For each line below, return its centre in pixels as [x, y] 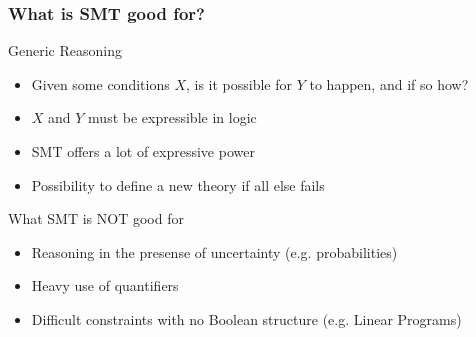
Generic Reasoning [65, 50]
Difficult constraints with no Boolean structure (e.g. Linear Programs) [246, 318]
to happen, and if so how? [389, 83]
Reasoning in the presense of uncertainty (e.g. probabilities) [214, 251]
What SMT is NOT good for [96, 218]
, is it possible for [239, 83]
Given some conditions [100, 83]
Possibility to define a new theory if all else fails [178, 184]
